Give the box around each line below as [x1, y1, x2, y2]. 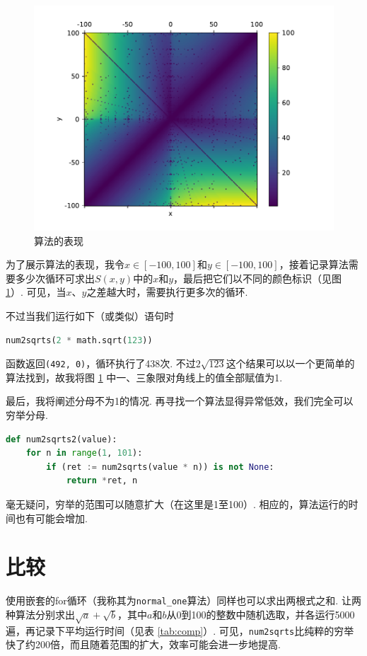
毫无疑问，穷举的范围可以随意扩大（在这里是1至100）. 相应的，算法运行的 [6, 496, 349, 511]
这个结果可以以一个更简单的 [226, 356, 355, 371]
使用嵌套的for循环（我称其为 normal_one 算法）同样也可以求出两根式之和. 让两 [6, 593, 361, 608]
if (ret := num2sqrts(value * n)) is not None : [46, 461, 274, 472]
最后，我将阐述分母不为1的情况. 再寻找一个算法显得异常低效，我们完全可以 [6, 393, 354, 408]
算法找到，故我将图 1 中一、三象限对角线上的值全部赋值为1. [6, 369, 283, 384]
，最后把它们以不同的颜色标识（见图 [173, 270, 342, 285]
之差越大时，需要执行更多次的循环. [86, 284, 248, 299]
